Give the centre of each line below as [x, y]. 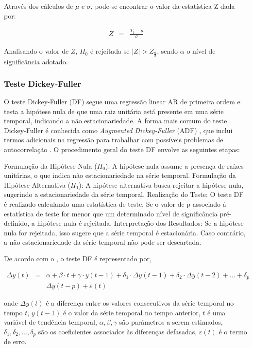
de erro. [15, 341]
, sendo [168, 51]
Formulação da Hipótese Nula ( [51, 165]
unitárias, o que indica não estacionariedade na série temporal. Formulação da [120, 175]
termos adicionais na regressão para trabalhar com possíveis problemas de [114, 140]
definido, [17, 223]
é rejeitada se [110, 51]
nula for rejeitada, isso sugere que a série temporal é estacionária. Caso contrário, [125, 232]
